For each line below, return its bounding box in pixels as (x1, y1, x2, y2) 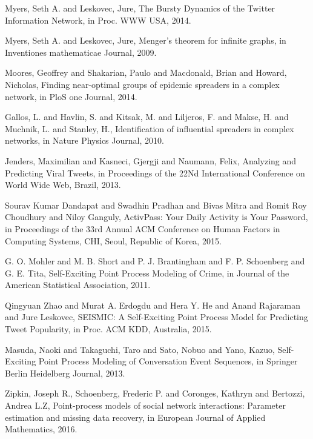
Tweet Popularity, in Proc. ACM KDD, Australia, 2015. (5, 323, 212, 335)
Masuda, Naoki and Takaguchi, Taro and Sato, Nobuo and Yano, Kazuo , (5, 343, 275, 355)
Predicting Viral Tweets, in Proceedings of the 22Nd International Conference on (5, 166, 305, 179)
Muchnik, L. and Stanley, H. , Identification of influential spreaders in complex (5, 122, 294, 135)
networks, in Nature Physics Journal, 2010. (5, 134, 164, 147)
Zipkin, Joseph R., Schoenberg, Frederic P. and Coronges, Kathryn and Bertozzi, (5, 387, 305, 400)
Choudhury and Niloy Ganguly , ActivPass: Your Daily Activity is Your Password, (5, 210, 308, 223)
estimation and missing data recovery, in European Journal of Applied (5, 411, 266, 423)
